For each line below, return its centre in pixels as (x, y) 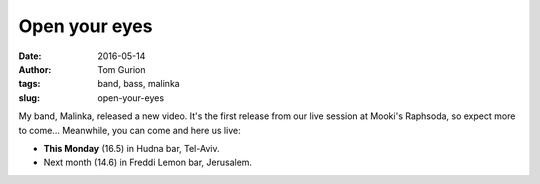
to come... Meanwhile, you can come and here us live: (129, 130)
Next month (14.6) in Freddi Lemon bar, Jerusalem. (148, 162)
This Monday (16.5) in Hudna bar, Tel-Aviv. (131, 148)
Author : (35, 69)
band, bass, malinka (138, 84)
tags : (29, 84)
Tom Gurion (121, 69)
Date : (30, 56)
